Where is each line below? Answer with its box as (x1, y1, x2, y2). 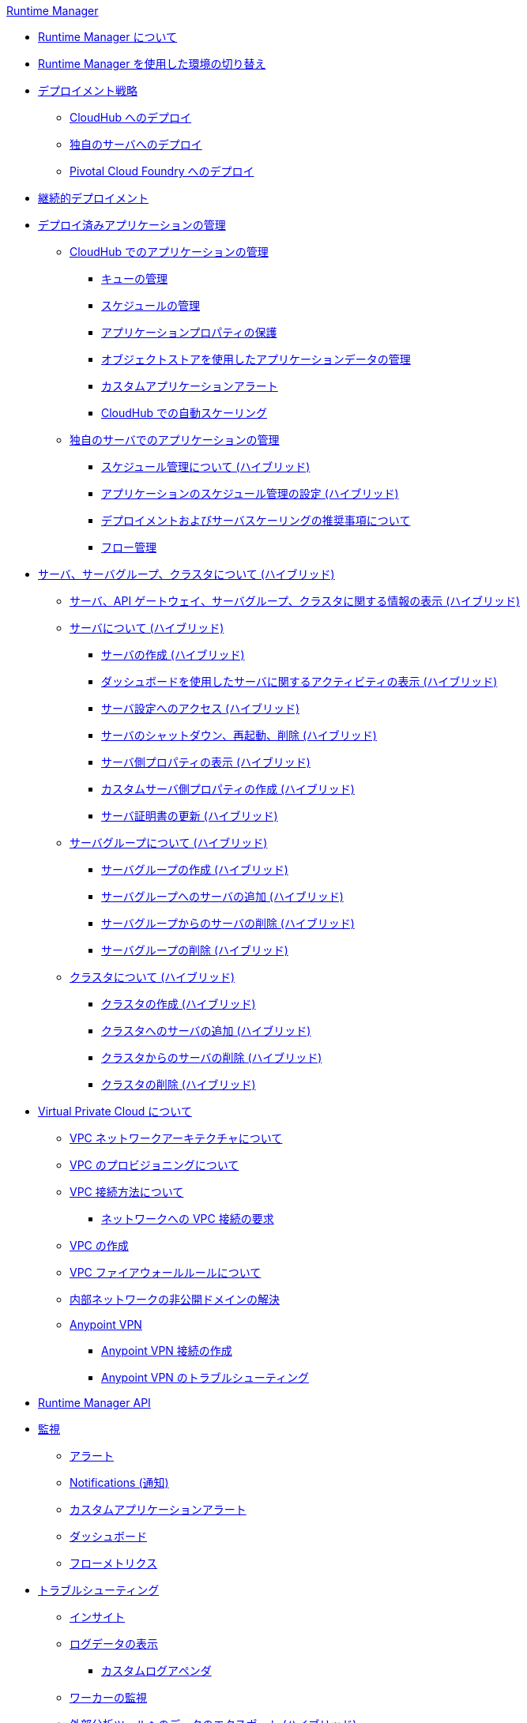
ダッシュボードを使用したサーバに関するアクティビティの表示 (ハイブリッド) (101, 675, 498, 688)
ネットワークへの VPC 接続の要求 (101, 1212, 274, 1225)
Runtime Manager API (38, 1396, 151, 1409)
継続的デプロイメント (38, 191, 149, 205)
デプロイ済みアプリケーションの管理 (38, 218, 226, 231)
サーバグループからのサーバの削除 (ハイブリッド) (101, 916, 355, 930)
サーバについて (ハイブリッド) (70, 621, 224, 634)
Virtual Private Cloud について (38, 1104, 192, 1118)
